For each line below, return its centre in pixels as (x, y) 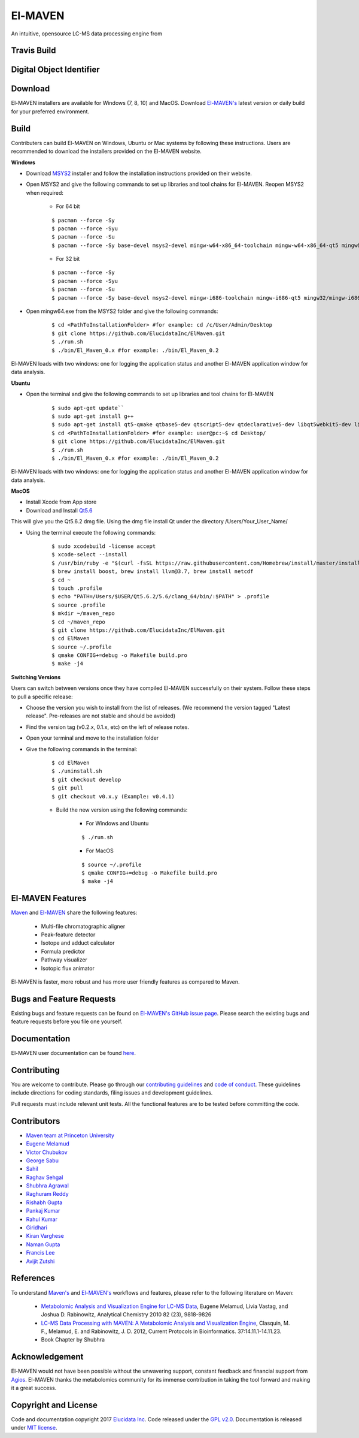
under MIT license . (34, 1428)
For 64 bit (68, 206)
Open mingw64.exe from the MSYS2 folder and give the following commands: (122, 311)
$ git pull (68, 788)
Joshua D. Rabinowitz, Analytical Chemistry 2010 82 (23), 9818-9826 (126, 1315)
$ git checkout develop (86, 780)
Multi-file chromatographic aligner (83, 926)
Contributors (36, 1121)
